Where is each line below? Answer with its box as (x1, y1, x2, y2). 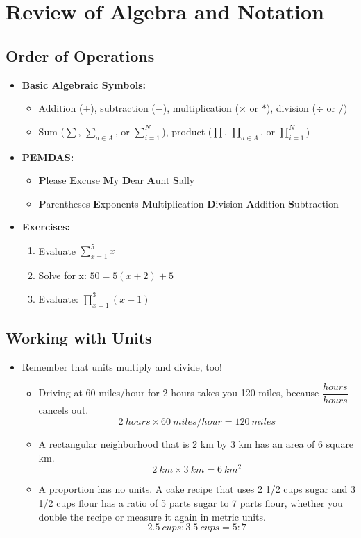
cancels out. (38, 403, 89, 417)
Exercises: (22, 219, 71, 234)
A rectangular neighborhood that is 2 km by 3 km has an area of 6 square (38, 437, 354, 451)
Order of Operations (6, 44, 155, 66)
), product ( (162, 124, 212, 138)
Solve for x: (38, 268, 87, 283)
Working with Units (6, 327, 152, 348)
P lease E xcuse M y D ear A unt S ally (38, 173, 195, 187)
